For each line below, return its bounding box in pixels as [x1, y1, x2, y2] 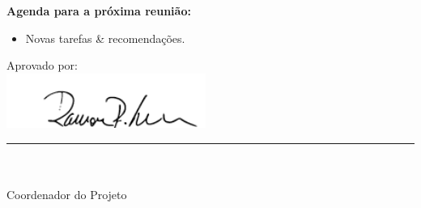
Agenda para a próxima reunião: [6, 2, 191, 19]
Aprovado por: [6, 57, 78, 74]
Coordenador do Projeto [6, 186, 127, 203]
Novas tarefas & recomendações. [25, 29, 185, 46]
